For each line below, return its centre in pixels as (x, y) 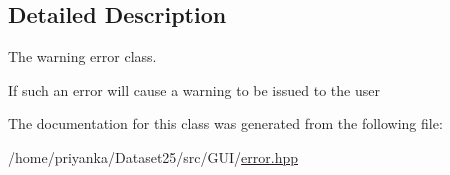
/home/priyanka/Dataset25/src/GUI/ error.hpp (153, 156)
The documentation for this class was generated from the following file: (225, 123)
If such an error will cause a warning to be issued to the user (194, 89)
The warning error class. (82, 56)
